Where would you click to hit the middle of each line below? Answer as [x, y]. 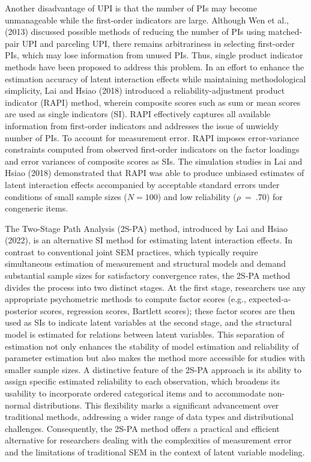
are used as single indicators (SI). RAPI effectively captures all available [138, 114]
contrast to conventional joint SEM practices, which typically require [131, 251]
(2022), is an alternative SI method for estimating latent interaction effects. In [149, 240]
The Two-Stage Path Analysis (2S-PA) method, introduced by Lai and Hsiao [146, 228]
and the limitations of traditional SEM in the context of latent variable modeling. [155, 451]
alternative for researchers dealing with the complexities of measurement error [148, 440]
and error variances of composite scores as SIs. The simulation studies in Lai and [154, 161]
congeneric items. [37, 208]
